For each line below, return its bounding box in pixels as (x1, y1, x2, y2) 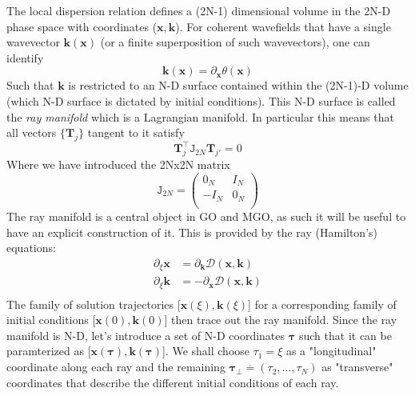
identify (6, 49, 44, 66)
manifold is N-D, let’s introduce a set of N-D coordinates (6, 326, 285, 343)
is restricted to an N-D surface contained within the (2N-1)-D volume (68, 77, 409, 94)
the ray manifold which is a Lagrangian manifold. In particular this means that (6, 108, 394, 125)
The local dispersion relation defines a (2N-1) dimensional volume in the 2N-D (6, 2, 391, 18)
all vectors (6, 124, 57, 141)
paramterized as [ (6, 342, 91, 359)
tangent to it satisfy (87, 124, 185, 141)
